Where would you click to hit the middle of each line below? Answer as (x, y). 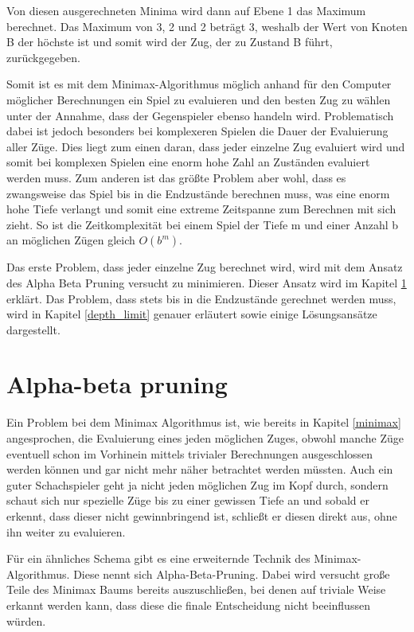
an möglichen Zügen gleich (71, 240)
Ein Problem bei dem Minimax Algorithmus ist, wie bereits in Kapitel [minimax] (204, 422)
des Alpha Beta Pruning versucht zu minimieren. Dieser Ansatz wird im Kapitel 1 (207, 282)
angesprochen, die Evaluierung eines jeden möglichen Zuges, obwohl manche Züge (205, 438)
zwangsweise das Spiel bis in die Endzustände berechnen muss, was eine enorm (198, 193)
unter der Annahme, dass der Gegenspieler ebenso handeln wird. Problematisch (200, 115)
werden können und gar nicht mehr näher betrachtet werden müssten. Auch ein (200, 469)
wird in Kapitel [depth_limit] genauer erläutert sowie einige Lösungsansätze (192, 314)
